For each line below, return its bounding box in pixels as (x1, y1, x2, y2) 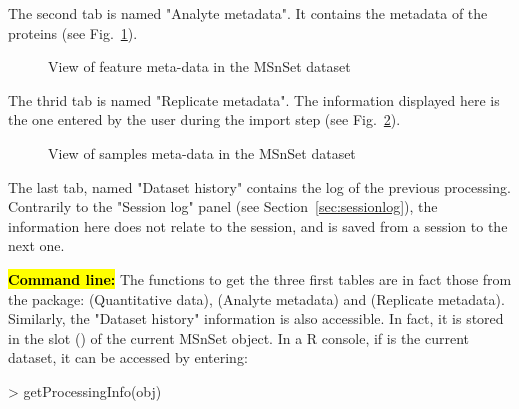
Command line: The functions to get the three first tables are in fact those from (8, 268, 512, 289)
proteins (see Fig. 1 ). (8, 22, 138, 43)
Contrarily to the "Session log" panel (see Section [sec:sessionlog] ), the (8, 196, 438, 217)
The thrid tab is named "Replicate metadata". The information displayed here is (8, 89, 500, 110)
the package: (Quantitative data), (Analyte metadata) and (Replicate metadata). (8, 288, 505, 309)
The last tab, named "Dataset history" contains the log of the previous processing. (8, 176, 511, 197)
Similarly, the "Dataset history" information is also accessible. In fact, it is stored (8, 308, 504, 329)
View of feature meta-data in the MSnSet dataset (48, 56, 351, 77)
